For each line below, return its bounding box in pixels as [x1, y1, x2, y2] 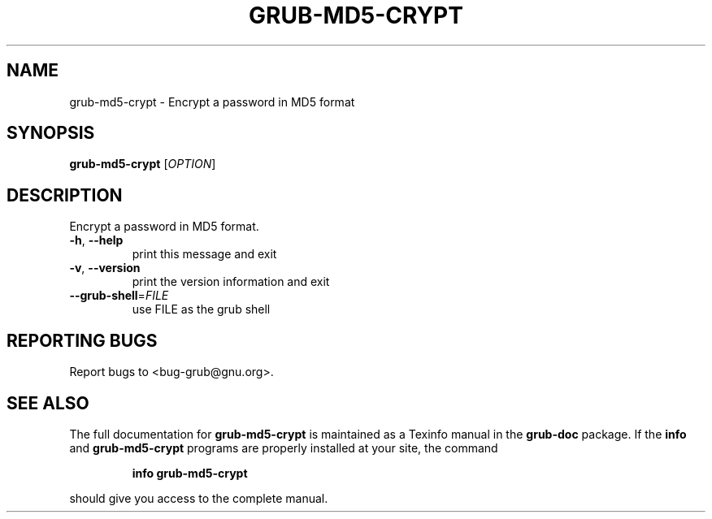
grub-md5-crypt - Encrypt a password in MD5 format [69, 94, 355, 109]
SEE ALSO [7, 392, 89, 413]
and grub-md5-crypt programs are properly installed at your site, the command [69, 440, 498, 455]
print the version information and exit [132, 275, 330, 289]
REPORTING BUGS [7, 330, 158, 351]
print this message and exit [132, 247, 277, 262]
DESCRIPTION [7, 184, 123, 205]
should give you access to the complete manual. [69, 491, 328, 505]
